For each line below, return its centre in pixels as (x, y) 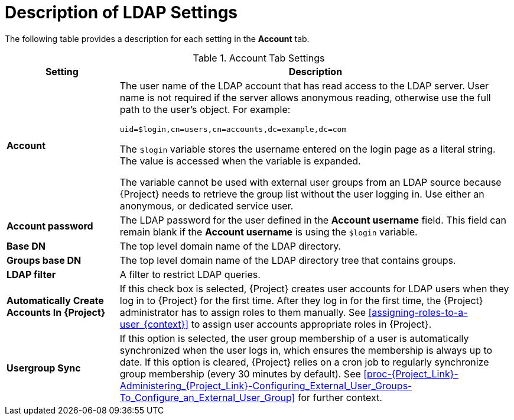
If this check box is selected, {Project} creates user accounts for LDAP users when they (314, 288)
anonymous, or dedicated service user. (206, 206)
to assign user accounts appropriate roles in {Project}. (311, 324)
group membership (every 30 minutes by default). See (240, 374)
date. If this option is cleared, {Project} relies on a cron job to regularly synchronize (304, 362)
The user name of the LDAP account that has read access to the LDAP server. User (304, 85)
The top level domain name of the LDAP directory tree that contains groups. (288, 260)
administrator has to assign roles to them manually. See (243, 312)
